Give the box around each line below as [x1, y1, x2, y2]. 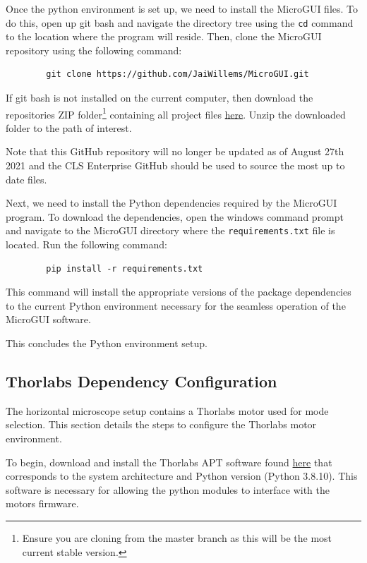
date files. [6, 171, 47, 186]
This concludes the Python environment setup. [6, 336, 207, 351]
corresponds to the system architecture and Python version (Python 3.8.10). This [6, 468, 358, 483]
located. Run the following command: [6, 237, 167, 252]
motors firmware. [6, 496, 79, 511]
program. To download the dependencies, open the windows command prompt [6, 209, 344, 224]
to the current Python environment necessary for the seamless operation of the [6, 298, 346, 313]
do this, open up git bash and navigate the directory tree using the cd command [6, 15, 354, 30]
